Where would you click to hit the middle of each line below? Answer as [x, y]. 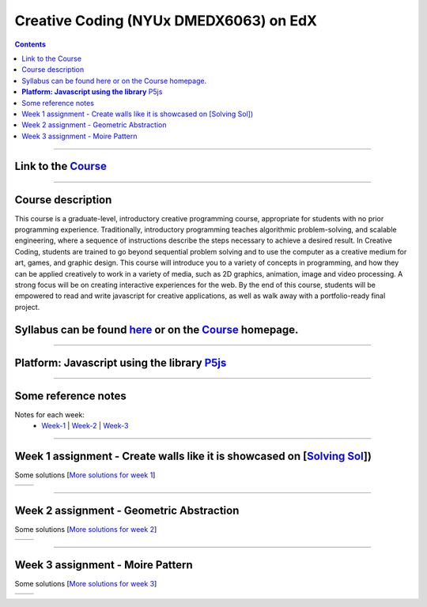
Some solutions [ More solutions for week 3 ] [86, 583]
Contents [30, 44]
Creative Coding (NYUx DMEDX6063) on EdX [166, 21]
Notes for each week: [49, 414]
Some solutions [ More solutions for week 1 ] [85, 475]
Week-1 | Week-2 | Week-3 [85, 426]
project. [27, 307]
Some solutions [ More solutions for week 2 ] [86, 529]
